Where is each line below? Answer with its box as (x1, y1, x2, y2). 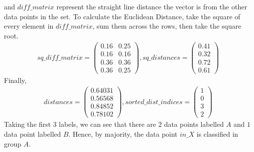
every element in (4, 21, 54, 31)
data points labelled (164, 119, 224, 129)
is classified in (196, 129, 238, 139)
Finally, (4, 75, 27, 85)
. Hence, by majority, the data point (68, 129, 178, 139)
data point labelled (4, 129, 61, 139)
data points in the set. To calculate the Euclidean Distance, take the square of (4, 11, 241, 21)
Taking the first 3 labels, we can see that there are (4, 119, 156, 129)
